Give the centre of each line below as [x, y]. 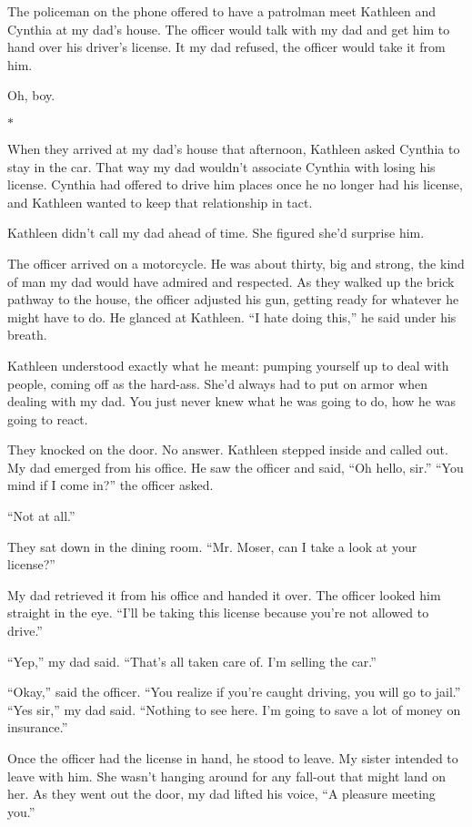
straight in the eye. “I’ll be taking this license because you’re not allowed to [218, 613]
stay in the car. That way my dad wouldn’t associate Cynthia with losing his [221, 166]
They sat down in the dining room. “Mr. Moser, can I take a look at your [212, 546]
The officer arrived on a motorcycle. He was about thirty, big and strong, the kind [236, 263]
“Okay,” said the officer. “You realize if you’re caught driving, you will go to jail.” [234, 692]
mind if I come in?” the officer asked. [110, 485]
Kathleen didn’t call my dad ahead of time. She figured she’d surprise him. [216, 233]
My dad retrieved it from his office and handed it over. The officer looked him [224, 594]
